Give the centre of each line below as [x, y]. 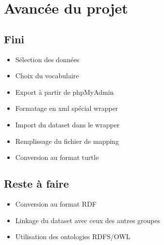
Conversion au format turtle [57, 157]
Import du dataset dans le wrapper [67, 124]
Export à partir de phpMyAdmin [65, 92]
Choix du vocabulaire [47, 76]
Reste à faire [36, 184]
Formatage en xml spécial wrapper [67, 108]
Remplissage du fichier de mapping [67, 141]
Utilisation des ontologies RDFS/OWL [73, 236]
